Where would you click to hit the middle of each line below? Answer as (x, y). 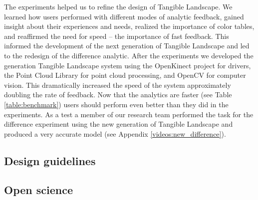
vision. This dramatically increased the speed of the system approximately (118, 85)
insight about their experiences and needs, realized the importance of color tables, (129, 26)
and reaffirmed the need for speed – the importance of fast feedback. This (117, 36)
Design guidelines (50, 160)
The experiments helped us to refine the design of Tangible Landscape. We (118, 6)
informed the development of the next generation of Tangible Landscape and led (127, 46)
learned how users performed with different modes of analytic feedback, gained (124, 16)
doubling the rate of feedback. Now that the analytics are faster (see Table (118, 95)
